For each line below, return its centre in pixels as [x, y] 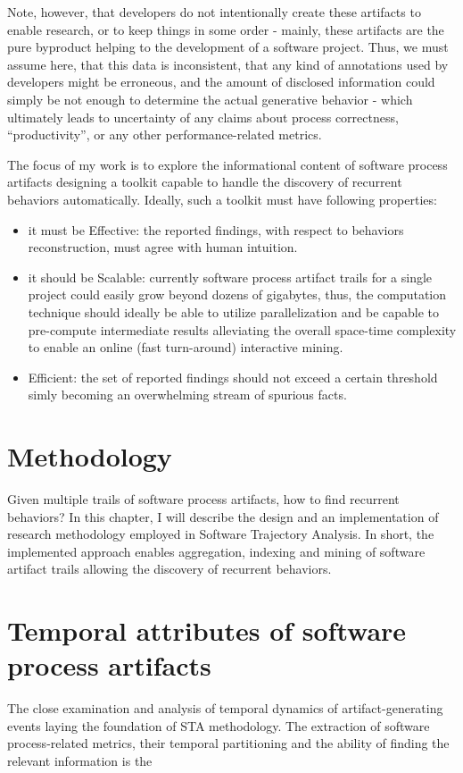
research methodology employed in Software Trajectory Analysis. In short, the [221, 534]
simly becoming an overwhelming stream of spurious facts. [187, 395]
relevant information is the [80, 761]
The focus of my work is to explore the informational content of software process [227, 164]
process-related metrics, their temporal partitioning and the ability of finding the [228, 743]
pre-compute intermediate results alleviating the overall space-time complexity [242, 329]
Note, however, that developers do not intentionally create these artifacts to [214, 12]
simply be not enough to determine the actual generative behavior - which [210, 99]
